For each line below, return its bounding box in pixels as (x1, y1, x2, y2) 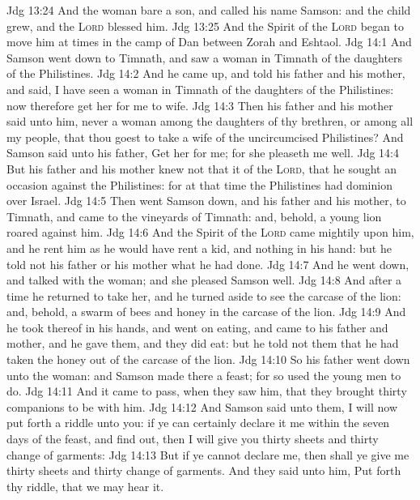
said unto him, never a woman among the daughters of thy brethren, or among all (6, 113, 414, 130)
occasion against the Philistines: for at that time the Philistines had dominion (6, 176, 392, 193)
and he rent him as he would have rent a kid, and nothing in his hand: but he (6, 239, 392, 256)
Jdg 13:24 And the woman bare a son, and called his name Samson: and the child (6, 2, 411, 18)
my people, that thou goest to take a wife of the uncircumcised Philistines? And (6, 128, 404, 145)
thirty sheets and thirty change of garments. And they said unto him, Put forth (6, 462, 401, 479)
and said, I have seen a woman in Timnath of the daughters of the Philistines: (6, 80, 394, 97)
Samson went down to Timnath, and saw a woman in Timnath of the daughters (6, 49, 403, 66)
